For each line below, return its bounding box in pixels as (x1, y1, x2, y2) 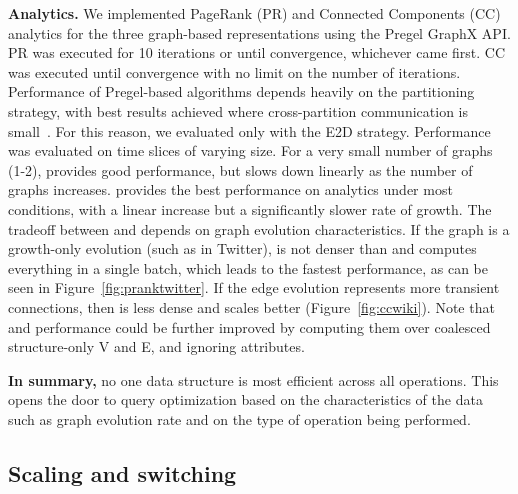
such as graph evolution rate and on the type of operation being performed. (8, 408, 471, 429)
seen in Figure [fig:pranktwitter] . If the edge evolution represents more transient (8, 277, 500, 298)
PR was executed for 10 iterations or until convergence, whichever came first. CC (8, 42, 506, 63)
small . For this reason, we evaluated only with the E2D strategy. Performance (8, 120, 491, 141)
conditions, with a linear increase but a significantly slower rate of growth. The (8, 198, 492, 219)
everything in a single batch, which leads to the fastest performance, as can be (8, 257, 488, 278)
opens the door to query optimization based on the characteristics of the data (8, 389, 483, 410)
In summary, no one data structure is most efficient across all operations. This (8, 369, 499, 390)
